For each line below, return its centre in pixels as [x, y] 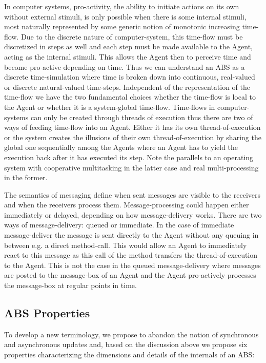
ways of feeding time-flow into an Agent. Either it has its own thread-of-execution [132, 127]
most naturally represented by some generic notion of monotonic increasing [122, 26]
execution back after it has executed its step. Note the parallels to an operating [129, 157]
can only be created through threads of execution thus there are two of [142, 117]
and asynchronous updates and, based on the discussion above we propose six [126, 344]
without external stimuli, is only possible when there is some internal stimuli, [125, 16]
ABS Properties [47, 313]
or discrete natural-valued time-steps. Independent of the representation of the [127, 87]
